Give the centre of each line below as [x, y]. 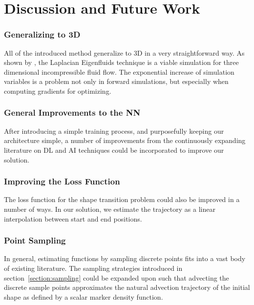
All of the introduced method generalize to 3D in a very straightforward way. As [124, 52]
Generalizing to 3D [42, 34]
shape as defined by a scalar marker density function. [84, 296]
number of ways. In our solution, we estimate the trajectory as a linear [110, 209]
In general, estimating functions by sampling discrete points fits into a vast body [125, 258]
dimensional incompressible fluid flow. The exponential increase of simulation [119, 71]
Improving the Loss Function [62, 181]
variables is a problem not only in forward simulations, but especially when [116, 81]
